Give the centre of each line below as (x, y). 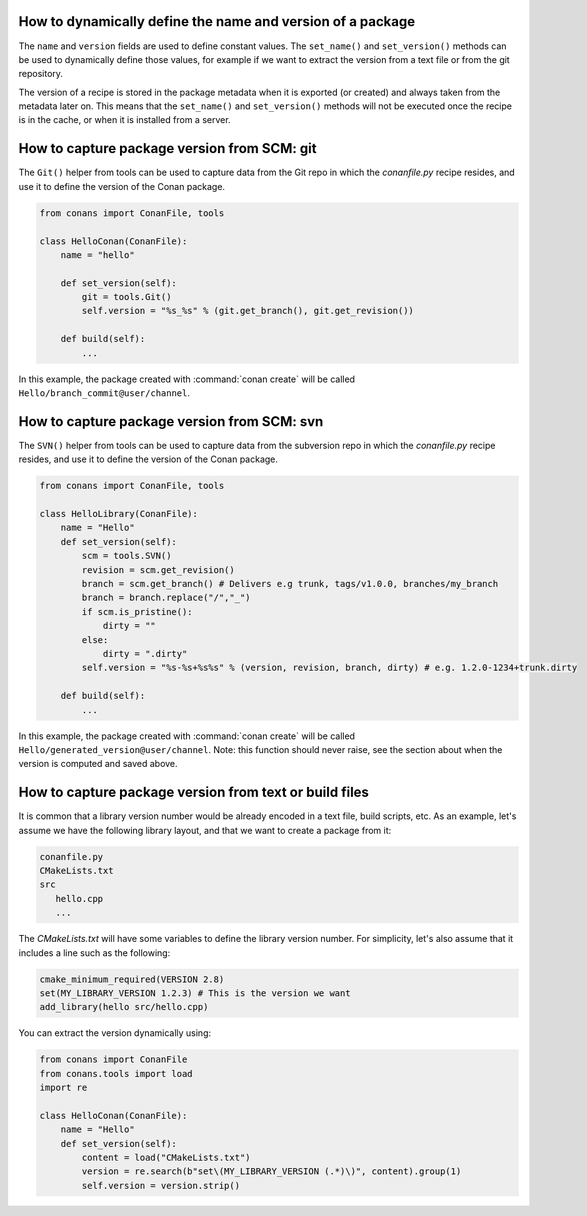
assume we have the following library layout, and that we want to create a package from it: (205, 830)
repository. (41, 74)
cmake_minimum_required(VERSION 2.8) (132, 979)
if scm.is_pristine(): (137, 611)
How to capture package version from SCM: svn (171, 421)
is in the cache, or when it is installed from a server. (124, 120)
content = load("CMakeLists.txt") (166, 1158)
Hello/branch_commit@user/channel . (104, 393)
